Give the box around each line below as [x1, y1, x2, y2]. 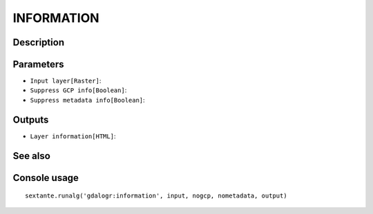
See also [12, 150, 51, 162]
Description [12, 36, 65, 48]
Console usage [12, 172, 79, 184]
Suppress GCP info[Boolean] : [30, 86, 127, 94]
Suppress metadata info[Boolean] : [30, 96, 145, 104]
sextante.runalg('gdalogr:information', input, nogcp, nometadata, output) [25, 192, 287, 200]
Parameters [12, 58, 64, 70]
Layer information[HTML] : [30, 131, 116, 140]
